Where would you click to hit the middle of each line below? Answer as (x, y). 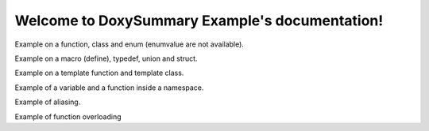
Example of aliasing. (48, 102)
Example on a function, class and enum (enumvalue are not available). (129, 44)
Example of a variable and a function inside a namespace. (109, 88)
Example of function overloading (68, 116)
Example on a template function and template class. (99, 73)
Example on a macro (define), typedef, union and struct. (106, 58)
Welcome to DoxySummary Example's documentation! (199, 21)
